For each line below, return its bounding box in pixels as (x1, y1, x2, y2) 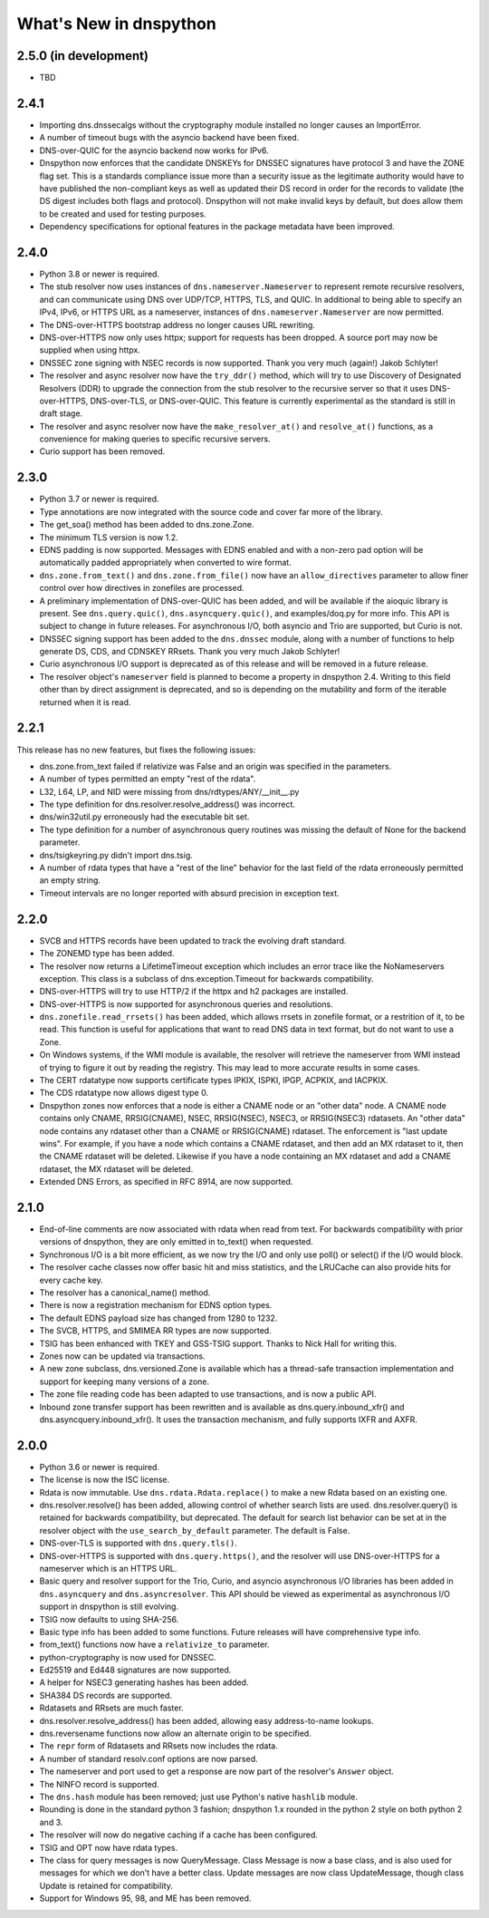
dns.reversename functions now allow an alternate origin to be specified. (39, 1728, 312, 1739)
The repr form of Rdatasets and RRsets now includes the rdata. (39, 1740, 278, 1751)
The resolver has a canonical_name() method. (39, 1287, 211, 1298)
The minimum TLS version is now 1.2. (39, 531, 178, 543)
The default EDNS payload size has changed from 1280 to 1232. (39, 1313, 278, 1323)
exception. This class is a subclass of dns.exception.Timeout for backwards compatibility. (39, 973, 375, 983)
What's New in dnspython (16, 14, 216, 34)
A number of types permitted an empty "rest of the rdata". (39, 773, 256, 784)
